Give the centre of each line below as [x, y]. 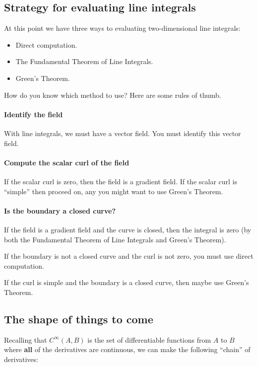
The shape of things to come [79, 319]
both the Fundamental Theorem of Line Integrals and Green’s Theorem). [115, 239]
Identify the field [33, 114]
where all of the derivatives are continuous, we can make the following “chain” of [127, 349]
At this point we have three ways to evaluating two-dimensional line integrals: [122, 28]
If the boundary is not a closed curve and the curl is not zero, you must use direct [129, 256]
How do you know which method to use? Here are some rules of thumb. [113, 95]
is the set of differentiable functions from [149, 339]
